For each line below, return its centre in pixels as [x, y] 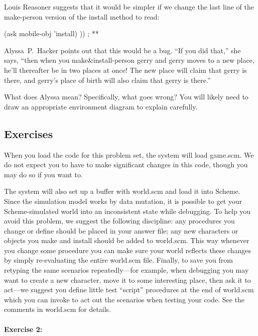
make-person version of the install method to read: [82, 16]
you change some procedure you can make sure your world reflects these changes [128, 250]
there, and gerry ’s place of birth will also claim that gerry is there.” [107, 80]
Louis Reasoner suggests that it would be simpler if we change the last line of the [129, 7]
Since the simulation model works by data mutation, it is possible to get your [123, 201]
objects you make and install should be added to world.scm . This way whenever [127, 240]
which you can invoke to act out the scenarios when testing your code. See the [124, 299]
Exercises [29, 133]
